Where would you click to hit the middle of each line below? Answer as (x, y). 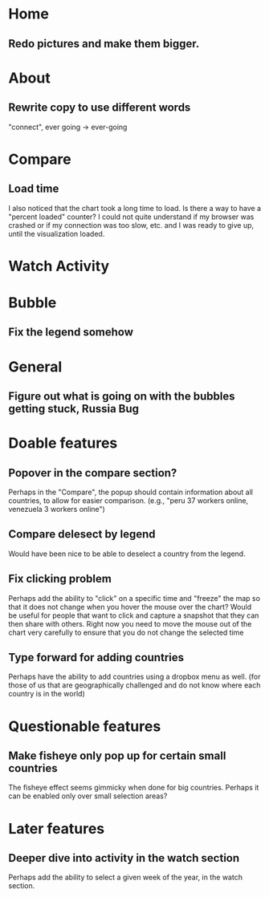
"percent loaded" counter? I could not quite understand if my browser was (131, 217)
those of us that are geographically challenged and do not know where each (134, 685)
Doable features (63, 443)
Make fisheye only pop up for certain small (117, 755)
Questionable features (85, 726)
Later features (57, 828)
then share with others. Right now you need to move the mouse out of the (130, 623)
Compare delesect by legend (82, 534)
